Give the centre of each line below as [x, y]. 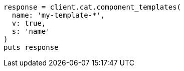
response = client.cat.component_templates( [93, 7]
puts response [31, 47]
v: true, [29, 23]
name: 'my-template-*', [58, 15]
